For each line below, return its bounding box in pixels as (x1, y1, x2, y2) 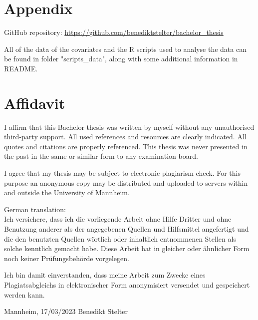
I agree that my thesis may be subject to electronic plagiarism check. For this (4, 168, 241, 178)
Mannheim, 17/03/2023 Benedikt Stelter (4, 306, 128, 317)
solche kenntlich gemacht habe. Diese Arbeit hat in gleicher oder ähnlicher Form (4, 243, 250, 254)
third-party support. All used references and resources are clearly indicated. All (4, 131, 247, 142)
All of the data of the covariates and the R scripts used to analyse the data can (4, 43, 247, 54)
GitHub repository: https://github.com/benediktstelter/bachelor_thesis (4, 27, 224, 37)
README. (4, 63, 38, 73)
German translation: (4, 204, 66, 214)
